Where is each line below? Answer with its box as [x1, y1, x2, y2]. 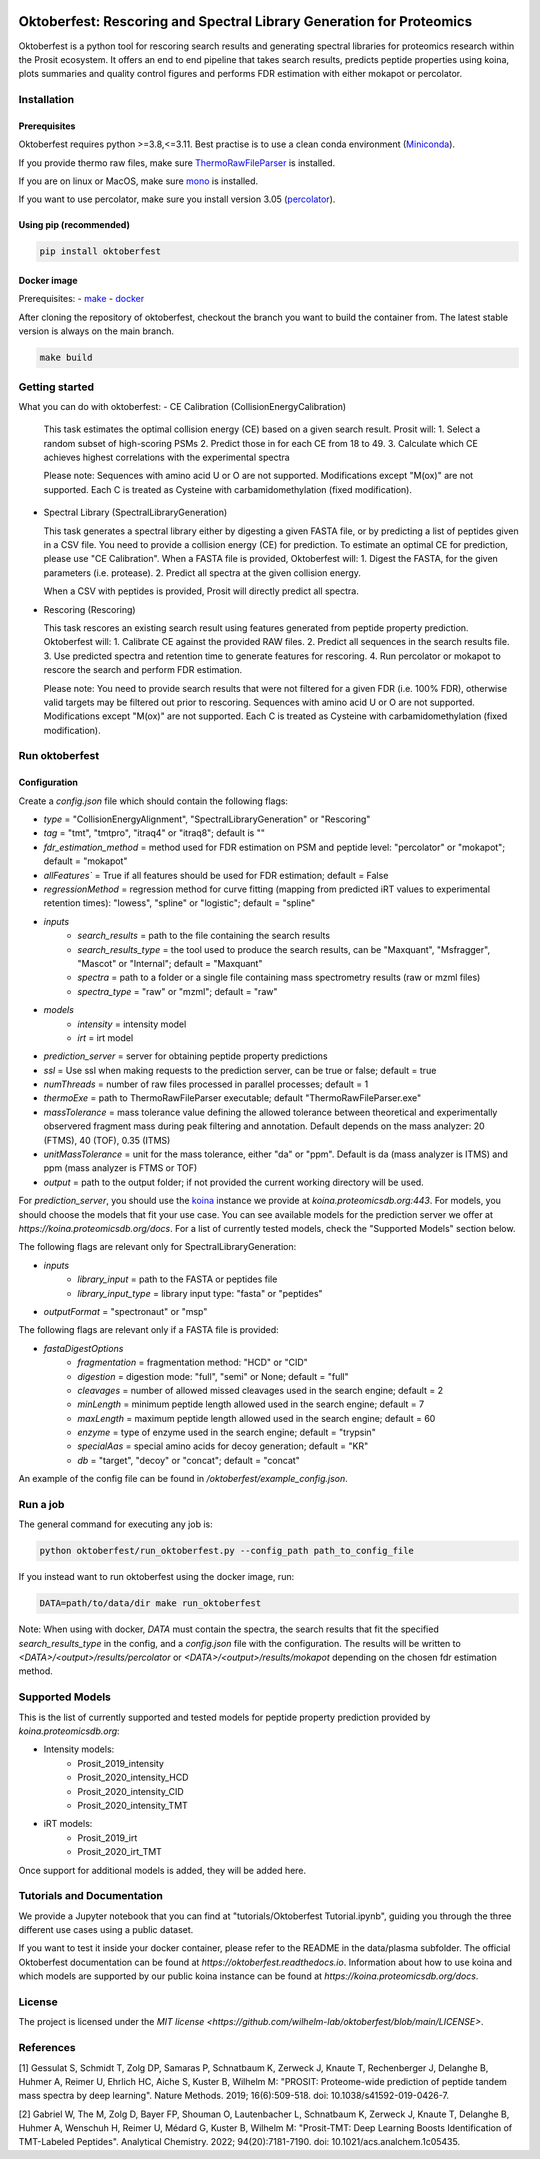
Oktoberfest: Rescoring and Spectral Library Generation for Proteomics [18, 13, 473, 30]
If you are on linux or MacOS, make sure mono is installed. [18, 175, 259, 187]
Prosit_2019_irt [77, 1831, 138, 1844]
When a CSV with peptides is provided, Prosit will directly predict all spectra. [43, 585, 359, 597]
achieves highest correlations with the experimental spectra [43, 451, 290, 464]
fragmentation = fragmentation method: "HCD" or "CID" [77, 1356, 309, 1369]
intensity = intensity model [77, 1018, 187, 1030]
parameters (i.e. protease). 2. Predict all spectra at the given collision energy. [43, 566, 362, 579]
